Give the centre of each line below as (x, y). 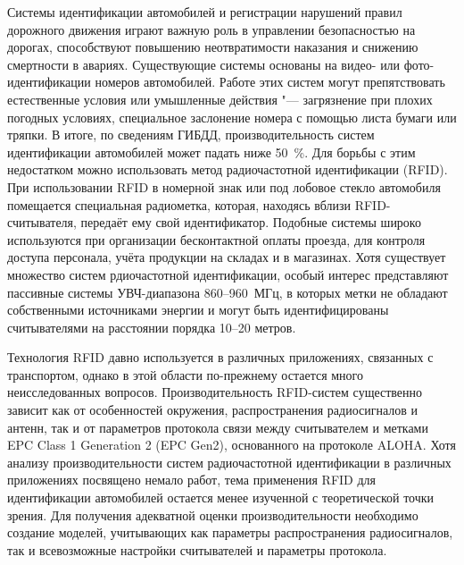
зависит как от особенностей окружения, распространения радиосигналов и (213, 410)
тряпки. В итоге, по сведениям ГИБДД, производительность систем (191, 135)
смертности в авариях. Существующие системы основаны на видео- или (204, 64)
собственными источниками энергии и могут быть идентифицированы (198, 310)
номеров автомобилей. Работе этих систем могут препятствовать (270, 82)
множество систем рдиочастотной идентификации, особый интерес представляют (228, 274)
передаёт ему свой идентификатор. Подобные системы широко (251, 222)
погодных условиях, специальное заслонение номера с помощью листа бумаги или (232, 117)
